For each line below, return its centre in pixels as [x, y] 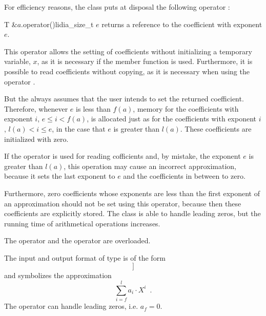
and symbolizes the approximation [58, 275]
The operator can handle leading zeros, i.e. [71, 306]
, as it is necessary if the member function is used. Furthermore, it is [145, 61]
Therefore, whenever [36, 108]
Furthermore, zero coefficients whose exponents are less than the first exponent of [132, 193]
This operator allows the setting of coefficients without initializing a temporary [128, 51]
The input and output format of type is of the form [85, 257]
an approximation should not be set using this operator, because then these [123, 203]
